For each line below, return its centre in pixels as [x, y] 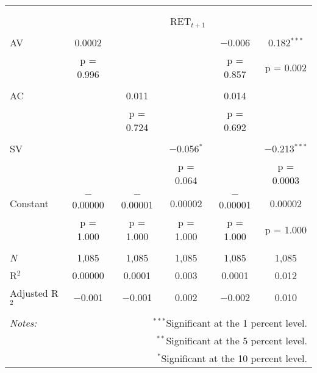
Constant [29, 203]
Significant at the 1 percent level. [237, 322]
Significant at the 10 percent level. [234, 358]
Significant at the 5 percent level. [237, 340]
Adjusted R [34, 293]
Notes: [23, 322]
